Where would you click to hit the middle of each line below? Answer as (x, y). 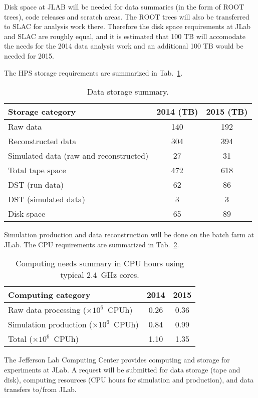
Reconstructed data (42, 141)
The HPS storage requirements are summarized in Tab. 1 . (93, 72)
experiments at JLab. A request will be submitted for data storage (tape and (122, 369)
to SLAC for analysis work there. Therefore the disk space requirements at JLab (127, 26)
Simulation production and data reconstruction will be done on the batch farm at (129, 235)
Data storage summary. (128, 92)
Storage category (42, 112)
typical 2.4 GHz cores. (100, 275)
